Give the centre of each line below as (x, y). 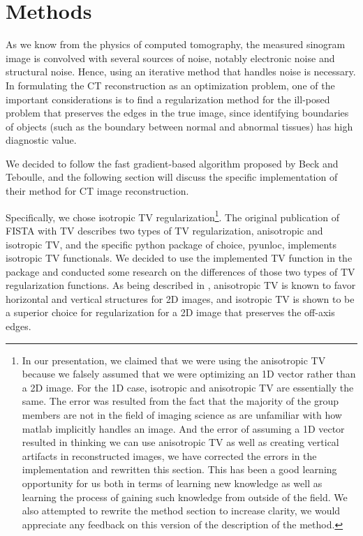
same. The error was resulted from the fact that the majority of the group (180, 401)
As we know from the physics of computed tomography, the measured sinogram (176, 44)
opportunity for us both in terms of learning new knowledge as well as (172, 483)
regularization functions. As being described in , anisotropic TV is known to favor (181, 285)
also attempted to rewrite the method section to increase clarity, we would (181, 511)
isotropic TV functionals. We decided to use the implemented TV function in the (179, 258)
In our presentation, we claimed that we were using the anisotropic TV (174, 360)
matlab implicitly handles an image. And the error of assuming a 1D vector (183, 428)
